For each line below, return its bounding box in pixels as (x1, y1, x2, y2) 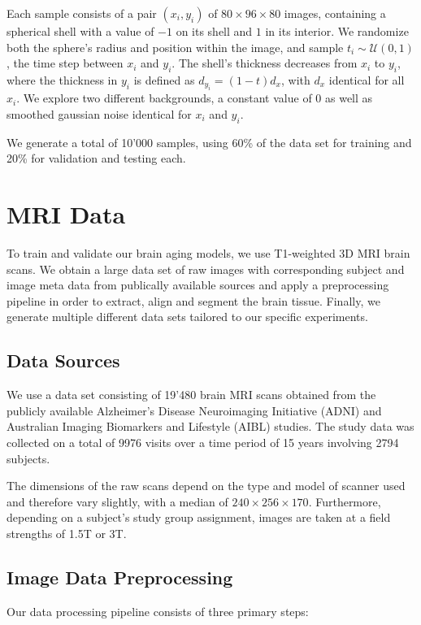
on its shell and (176, 23, 253, 39)
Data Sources (7, 348, 120, 373)
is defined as (133, 71, 195, 88)
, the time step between (7, 54, 124, 72)
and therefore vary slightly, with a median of (7, 493, 228, 510)
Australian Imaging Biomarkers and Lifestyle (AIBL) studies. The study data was (7, 418, 414, 435)
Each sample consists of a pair (7, 5, 157, 21)
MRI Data (7, 197, 126, 231)
